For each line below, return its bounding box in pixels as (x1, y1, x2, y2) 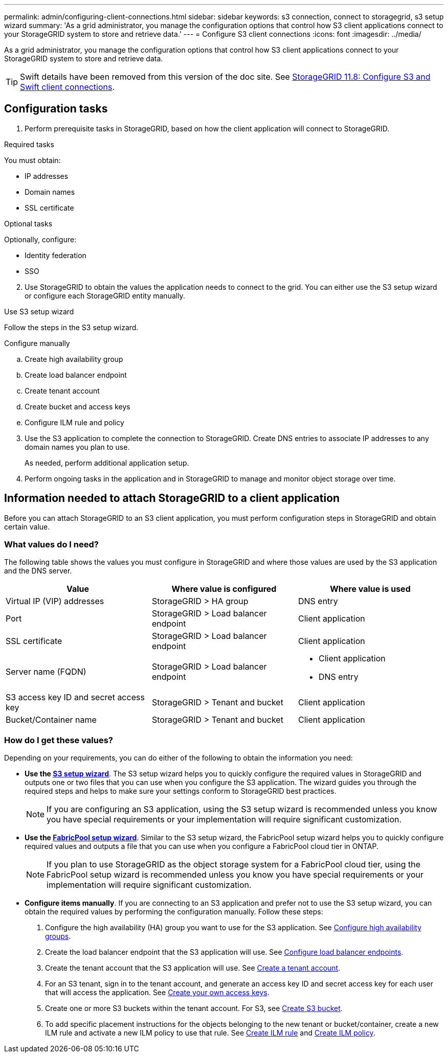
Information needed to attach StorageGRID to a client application (4, 492, 340, 505)
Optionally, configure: (4, 235, 77, 244)
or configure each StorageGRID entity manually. (25, 291, 185, 300)
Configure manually (4, 338, 70, 348)
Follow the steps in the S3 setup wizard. (4, 323, 139, 332)
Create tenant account (25, 386, 100, 395)
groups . (45, 932, 71, 941)
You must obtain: (4, 155, 61, 165)
